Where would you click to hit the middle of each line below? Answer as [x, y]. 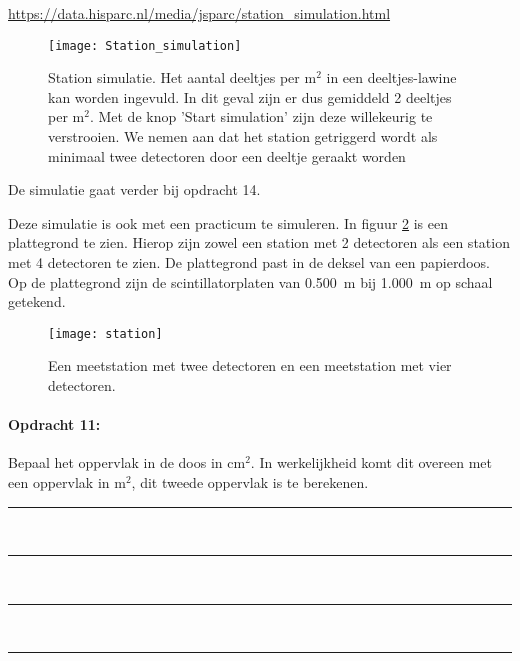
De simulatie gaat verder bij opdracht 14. [134, 189]
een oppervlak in [59, 482]
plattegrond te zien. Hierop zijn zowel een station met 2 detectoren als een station [259, 242]
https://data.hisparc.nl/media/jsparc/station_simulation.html [199, 13]
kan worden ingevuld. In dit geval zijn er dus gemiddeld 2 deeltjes [250, 96]
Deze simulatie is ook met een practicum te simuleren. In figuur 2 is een [228, 222]
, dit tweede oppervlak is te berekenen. [250, 482]
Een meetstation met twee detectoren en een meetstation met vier [250, 365]
